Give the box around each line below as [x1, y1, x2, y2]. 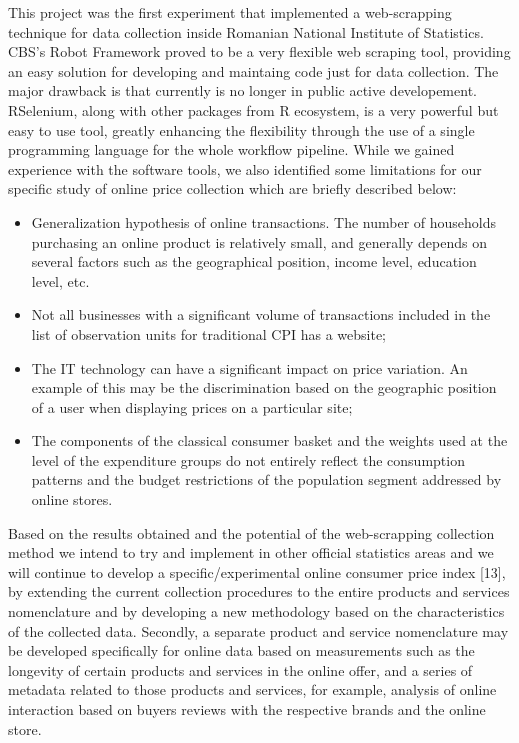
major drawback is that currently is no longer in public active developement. [8, 80, 477, 101]
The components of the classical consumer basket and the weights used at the [31, 430, 508, 451]
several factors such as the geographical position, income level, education [31, 251, 477, 272]
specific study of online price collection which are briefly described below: [8, 178, 457, 199]
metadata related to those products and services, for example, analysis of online [8, 679, 497, 700]
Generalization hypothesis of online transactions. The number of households [31, 211, 497, 232]
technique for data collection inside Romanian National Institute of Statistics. [8, 21, 484, 42]
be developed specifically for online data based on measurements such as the [8, 640, 475, 661]
